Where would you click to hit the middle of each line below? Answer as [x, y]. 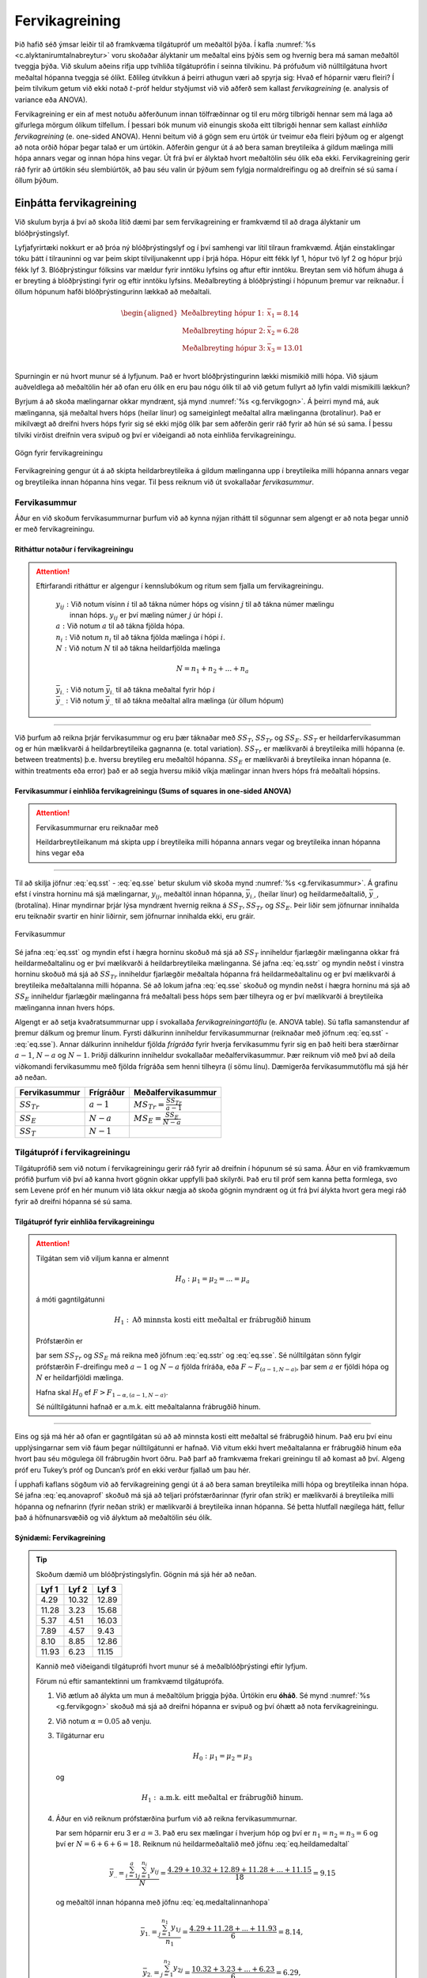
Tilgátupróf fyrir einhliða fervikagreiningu [85, 1222]
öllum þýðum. [37, 180]
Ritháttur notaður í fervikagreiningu [74, 549]
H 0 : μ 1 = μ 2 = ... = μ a [213, 1279]
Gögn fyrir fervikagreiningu [59, 453]
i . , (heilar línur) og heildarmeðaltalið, [309, 895]
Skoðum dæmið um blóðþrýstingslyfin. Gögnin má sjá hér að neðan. [146, 1574]
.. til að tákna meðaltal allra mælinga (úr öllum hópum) [197, 702]
